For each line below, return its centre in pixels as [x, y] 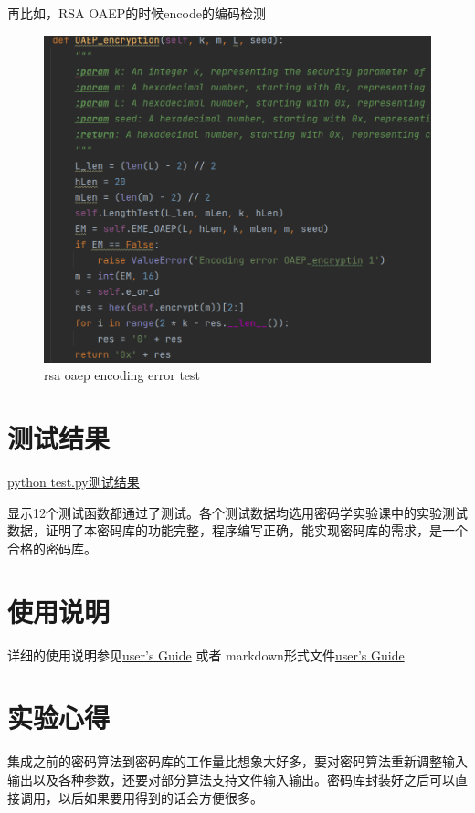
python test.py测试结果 [74, 482]
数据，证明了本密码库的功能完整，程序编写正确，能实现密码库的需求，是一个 [237, 530]
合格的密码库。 [52, 548]
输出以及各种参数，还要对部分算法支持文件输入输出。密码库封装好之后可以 [231, 779]
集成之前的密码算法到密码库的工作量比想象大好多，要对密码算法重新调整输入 [237, 761]
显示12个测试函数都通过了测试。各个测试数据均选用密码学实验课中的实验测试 [237, 512]
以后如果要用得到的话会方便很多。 [160, 797]
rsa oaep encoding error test [122, 375]
